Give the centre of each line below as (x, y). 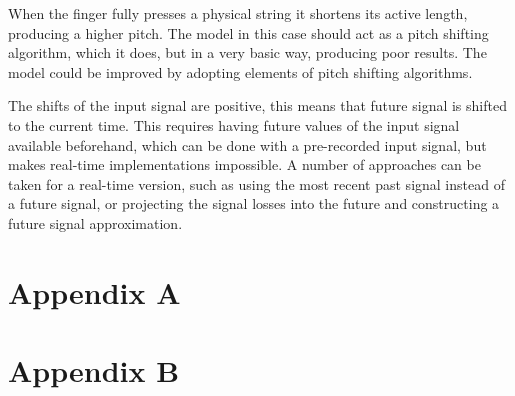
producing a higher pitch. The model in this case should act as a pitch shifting (248, 32)
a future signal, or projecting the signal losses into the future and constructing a (254, 203)
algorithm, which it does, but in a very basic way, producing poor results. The (247, 52)
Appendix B (94, 370)
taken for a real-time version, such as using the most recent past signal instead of (256, 183)
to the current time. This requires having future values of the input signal (234, 124)
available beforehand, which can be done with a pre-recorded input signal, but (247, 144)
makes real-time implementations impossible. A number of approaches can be (244, 164)
